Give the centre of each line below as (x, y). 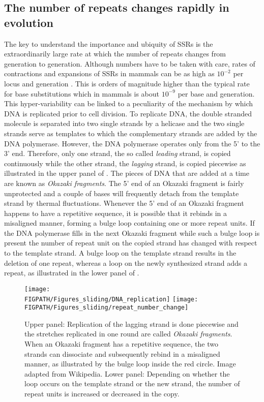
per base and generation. (216, 93)
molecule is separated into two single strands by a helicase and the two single (124, 123)
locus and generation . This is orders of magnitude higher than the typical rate (127, 83)
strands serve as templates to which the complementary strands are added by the (131, 133)
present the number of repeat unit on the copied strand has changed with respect (131, 243)
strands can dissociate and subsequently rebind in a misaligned (122, 353)
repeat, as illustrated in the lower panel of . (72, 273)
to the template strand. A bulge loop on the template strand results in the (120, 253)
